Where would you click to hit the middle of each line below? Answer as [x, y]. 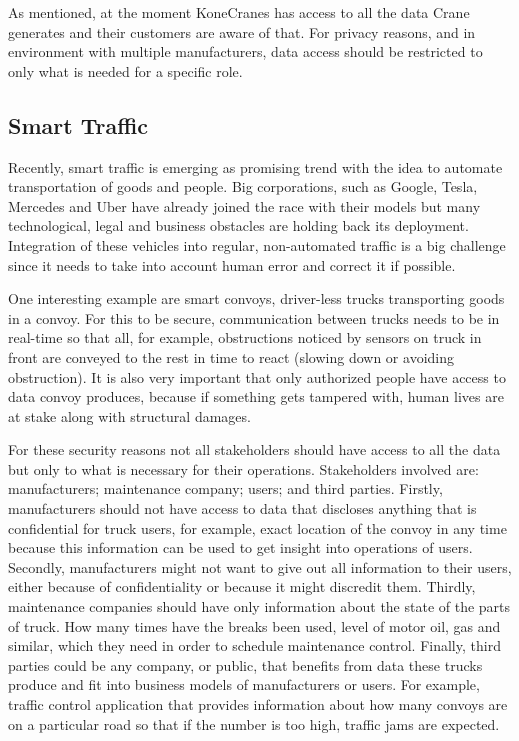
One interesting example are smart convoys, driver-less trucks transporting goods [256, 298]
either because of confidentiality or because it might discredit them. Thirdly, [242, 586]
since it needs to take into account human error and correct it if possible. [232, 264]
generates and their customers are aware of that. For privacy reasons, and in [242, 31]
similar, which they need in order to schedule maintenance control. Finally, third [254, 645]
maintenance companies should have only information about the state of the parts [259, 606]
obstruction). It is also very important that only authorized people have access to [257, 376]
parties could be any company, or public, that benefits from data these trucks [245, 664]
